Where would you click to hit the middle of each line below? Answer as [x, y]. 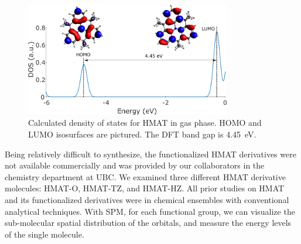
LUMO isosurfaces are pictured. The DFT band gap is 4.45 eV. [142, 134]
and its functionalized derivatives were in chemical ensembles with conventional [147, 199]
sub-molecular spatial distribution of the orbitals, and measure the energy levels [148, 223]
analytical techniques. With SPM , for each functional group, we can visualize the [150, 211]
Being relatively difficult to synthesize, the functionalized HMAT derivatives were [150, 154]
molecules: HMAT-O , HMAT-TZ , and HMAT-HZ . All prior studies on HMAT [145, 188]
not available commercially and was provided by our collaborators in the [135, 165]
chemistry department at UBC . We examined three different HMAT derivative [145, 176]
